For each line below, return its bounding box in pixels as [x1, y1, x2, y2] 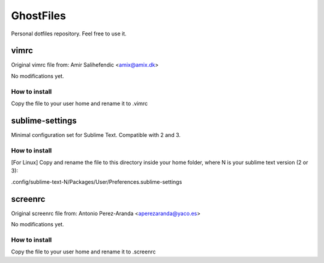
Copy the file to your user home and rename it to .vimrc [11, 100, 148, 107]
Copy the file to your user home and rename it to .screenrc [11, 248, 156, 255]
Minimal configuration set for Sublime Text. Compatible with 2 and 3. [11, 131, 181, 138]
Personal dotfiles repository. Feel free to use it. [11, 30, 127, 37]
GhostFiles [11, 9, 66, 22]
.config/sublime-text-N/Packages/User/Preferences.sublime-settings [11, 178, 182, 186]
